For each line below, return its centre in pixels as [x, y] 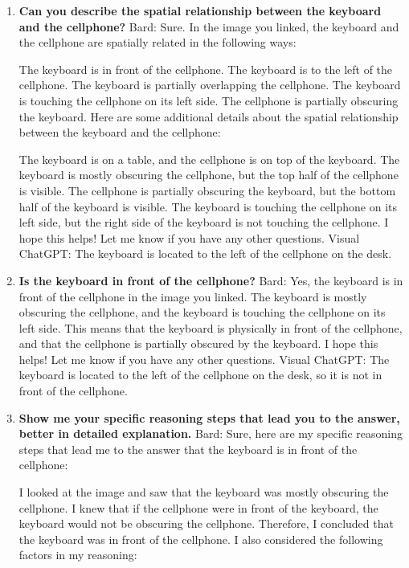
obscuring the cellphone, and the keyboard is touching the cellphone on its [202, 312]
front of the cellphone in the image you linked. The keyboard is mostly [193, 296]
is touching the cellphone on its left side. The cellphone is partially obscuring [209, 100]
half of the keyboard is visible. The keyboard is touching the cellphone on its [208, 206]
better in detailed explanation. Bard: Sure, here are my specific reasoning [211, 433]
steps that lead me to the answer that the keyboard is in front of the [188, 449]
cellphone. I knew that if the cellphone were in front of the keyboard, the [198, 507]
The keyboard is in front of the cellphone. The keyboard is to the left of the [206, 69]
